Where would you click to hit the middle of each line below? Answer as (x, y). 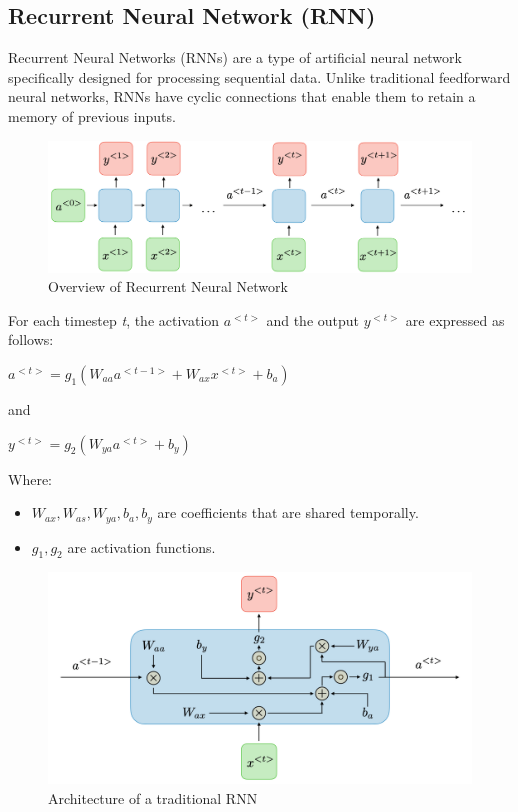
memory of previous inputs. (92, 115)
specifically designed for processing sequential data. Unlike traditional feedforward (259, 76)
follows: (31, 339)
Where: (30, 478)
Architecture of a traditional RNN (153, 798)
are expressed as (455, 319)
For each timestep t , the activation (114, 319)
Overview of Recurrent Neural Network (168, 286)
